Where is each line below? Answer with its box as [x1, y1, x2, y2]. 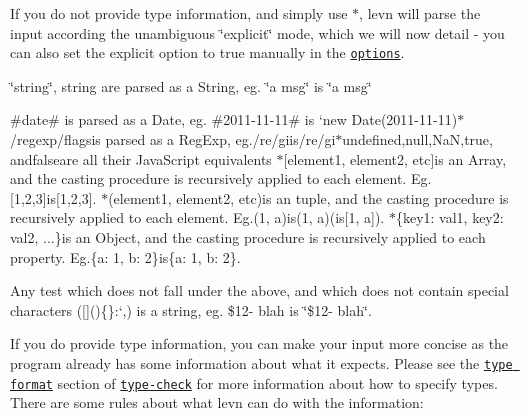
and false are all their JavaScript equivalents [10, 148, 272, 169]
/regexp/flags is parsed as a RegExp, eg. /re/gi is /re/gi [10, 129, 336, 150]
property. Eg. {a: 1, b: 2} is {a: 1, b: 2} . [10, 246, 241, 267]
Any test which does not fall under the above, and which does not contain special [10, 280, 509, 301]
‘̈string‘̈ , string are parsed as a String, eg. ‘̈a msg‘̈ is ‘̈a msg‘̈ [10, 75, 372, 96]
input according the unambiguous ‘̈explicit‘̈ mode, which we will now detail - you [10, 22, 505, 43]
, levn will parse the [359, 3, 481, 23]
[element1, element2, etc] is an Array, [283, 148, 507, 169]
